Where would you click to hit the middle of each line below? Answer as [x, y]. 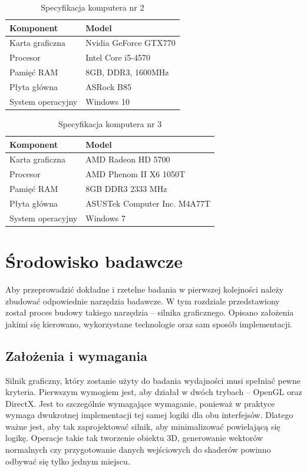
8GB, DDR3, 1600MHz [127, 72]
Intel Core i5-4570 [118, 57]
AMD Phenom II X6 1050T [136, 174]
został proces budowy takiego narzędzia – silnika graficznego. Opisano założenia [150, 312]
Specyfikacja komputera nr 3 [110, 123]
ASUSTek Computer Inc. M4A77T [148, 203]
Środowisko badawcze [94, 261]
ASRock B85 [109, 86]
